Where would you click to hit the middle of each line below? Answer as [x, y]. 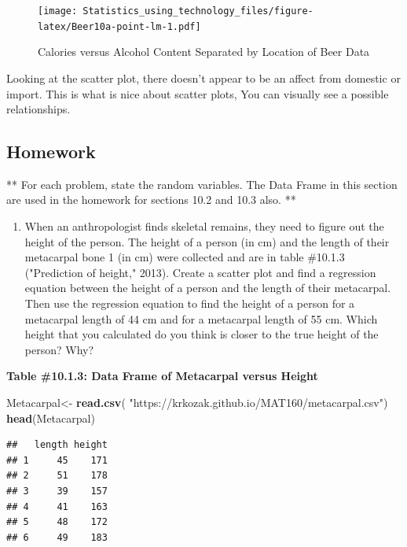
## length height [57, 445]
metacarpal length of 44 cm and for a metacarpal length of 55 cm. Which [201, 318]
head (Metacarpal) [51, 418]
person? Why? [59, 349]
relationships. [38, 109]
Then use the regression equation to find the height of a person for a [190, 303]
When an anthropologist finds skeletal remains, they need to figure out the [204, 226]
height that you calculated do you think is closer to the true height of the [202, 334]
